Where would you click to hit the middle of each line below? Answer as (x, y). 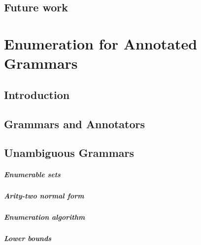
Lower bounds (28, 238)
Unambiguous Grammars (69, 153)
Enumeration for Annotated (101, 43)
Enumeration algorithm (45, 217)
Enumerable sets (32, 174)
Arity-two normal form (44, 196)
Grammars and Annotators (75, 123)
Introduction (37, 94)
